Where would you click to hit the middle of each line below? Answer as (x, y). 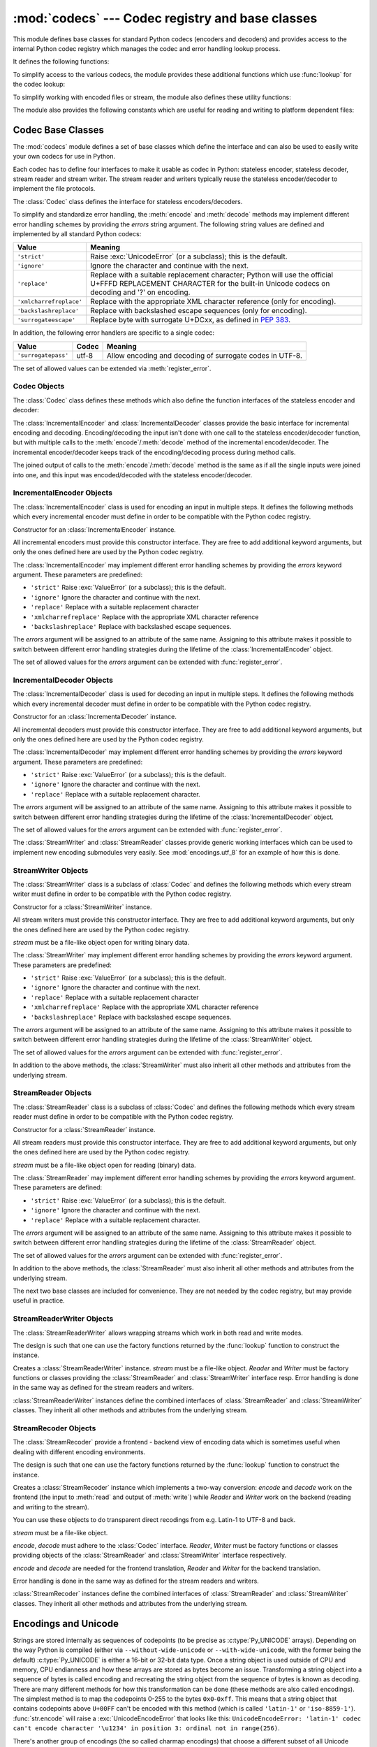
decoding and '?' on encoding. (140, 292)
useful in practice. (39, 1300)
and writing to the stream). (51, 1507)
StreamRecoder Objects (54, 1428)
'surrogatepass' (43, 355)
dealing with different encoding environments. (79, 1452)
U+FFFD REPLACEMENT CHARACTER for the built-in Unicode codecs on (210, 284)
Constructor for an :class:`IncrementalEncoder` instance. (94, 529)
